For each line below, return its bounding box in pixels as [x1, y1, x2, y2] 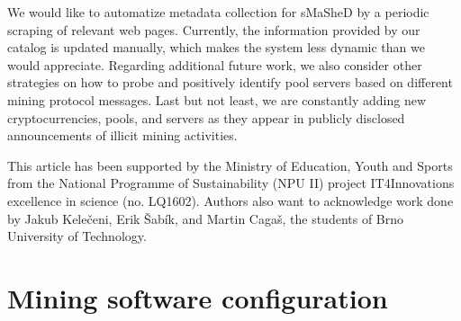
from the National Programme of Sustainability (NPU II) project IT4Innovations [7, 174, 455, 192]
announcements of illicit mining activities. [7, 126, 238, 145]
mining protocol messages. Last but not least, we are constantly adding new [7, 90, 427, 109]
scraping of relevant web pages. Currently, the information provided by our [7, 20, 420, 39]
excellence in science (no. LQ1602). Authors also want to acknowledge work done [7, 191, 454, 210]
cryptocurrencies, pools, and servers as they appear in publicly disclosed [7, 108, 405, 127]
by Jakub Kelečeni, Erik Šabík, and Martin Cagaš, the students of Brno [7, 209, 404, 227]
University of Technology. [7, 227, 147, 245]
